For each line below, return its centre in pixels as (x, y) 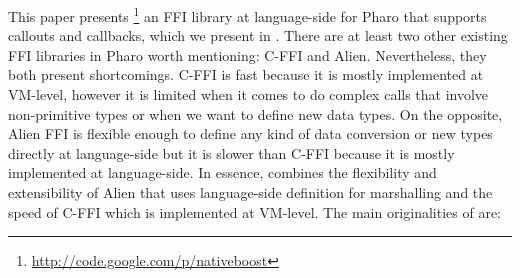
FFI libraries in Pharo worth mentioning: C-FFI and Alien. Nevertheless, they (247, 54)
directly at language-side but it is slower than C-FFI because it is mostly (231, 152)
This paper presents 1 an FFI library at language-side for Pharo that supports (247, 14)
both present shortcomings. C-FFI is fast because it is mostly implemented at (246, 74)
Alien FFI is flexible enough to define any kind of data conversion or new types (250, 133)
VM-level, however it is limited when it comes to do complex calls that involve (248, 94)
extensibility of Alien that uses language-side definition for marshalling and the (250, 192)
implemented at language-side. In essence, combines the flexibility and (222, 172)
